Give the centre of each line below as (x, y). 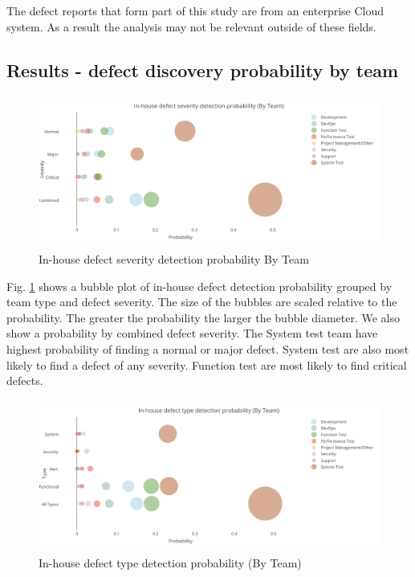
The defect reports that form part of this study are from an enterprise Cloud (195, 10)
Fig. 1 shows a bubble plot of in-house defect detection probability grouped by (199, 286)
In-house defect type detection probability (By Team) (170, 563)
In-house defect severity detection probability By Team (174, 258)
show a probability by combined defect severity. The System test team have (192, 333)
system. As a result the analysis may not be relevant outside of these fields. (191, 26)
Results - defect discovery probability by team (203, 70)
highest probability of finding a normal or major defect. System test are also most (208, 348)
